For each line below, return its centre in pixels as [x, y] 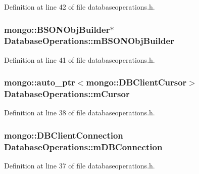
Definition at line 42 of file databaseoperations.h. [80, 7]
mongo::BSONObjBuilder [57, 29]
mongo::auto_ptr [40, 82]
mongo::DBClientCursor [136, 82]
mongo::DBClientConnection [64, 135]
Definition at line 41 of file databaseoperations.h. [80, 59]
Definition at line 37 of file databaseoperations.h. [80, 166]
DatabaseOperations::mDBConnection [83, 146]
